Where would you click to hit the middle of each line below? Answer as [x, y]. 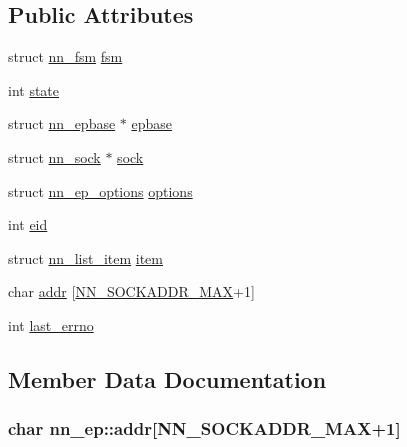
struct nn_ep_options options [100, 190]
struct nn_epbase [62, 123]
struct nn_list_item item [85, 257]
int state [34, 89]
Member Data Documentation [167, 378]
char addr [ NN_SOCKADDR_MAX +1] [131, 291]
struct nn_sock [54, 156]
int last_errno [51, 324]
